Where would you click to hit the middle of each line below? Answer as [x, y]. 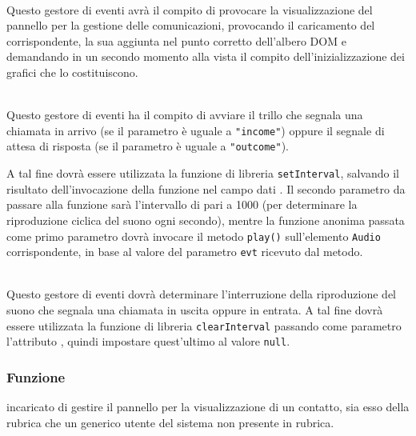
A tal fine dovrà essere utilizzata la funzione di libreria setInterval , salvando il [203, 173]
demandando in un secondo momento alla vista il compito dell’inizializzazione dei [206, 56]
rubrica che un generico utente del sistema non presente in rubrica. [170, 422]
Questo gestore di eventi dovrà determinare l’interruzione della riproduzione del [201, 294]
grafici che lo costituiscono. [72, 72]
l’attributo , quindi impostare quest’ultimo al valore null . [148, 341]
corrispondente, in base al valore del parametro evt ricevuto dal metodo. [185, 252]
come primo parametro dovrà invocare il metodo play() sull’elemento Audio [194, 236]
